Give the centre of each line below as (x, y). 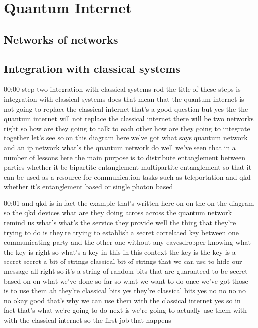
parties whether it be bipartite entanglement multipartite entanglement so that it (128, 167)
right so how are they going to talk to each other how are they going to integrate (127, 128)
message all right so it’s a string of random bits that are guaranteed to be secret (126, 271)
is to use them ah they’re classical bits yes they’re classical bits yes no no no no (125, 291)
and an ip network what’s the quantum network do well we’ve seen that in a (120, 147)
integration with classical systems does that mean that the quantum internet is (124, 98)
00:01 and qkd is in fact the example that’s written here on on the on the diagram (129, 203)
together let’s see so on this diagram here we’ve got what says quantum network (126, 138)
